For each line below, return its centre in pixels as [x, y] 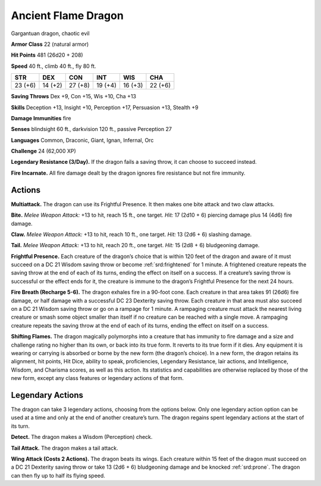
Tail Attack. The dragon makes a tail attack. [64, 448]
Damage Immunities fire [41, 118]
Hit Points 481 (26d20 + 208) [47, 55]
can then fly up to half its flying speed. [58, 475]
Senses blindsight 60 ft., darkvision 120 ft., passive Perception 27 [92, 129]
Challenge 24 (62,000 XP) [44, 151]
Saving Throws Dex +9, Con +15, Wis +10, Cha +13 [74, 96]
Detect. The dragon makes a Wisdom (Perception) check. [82, 437]
